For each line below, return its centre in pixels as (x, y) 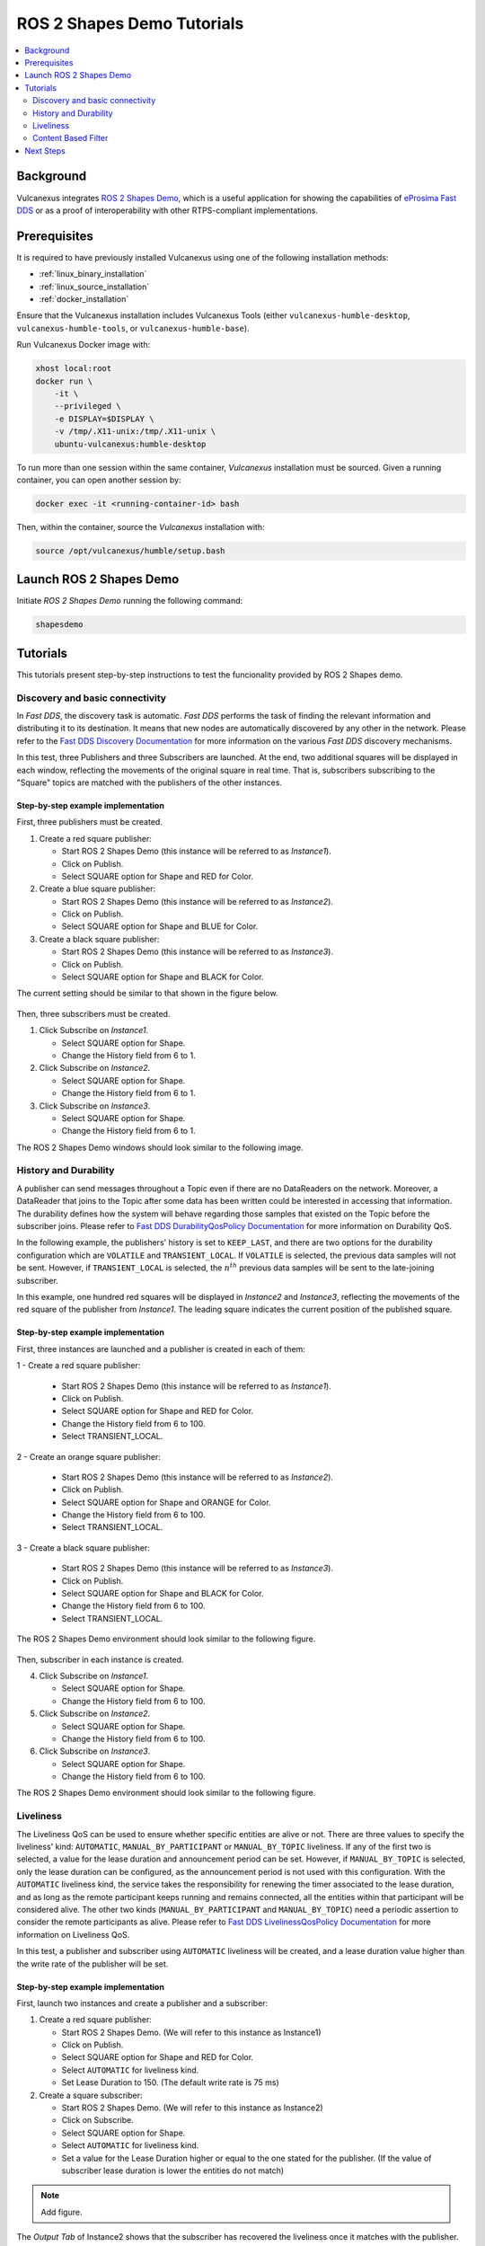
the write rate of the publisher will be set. (93, 1964)
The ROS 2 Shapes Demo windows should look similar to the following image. (160, 1147)
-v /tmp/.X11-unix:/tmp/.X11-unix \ (135, 432)
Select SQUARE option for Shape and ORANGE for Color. (166, 1502)
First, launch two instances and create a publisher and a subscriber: (142, 2003)
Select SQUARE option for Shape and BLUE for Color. (160, 926)
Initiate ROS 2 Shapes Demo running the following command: (130, 601)
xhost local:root (74, 369)
